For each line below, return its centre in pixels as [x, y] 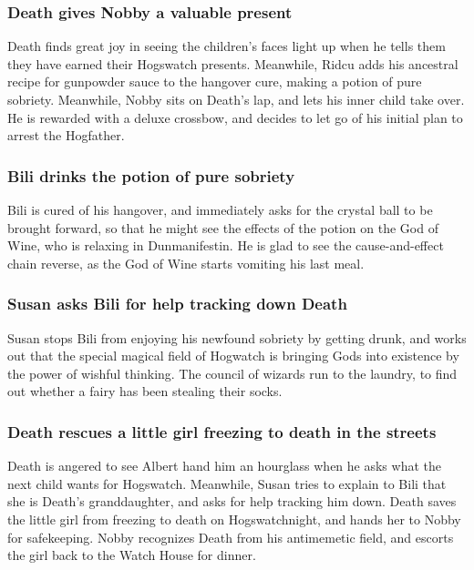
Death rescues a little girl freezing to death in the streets [222, 431]
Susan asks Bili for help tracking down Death [177, 304]
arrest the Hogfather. [66, 135]
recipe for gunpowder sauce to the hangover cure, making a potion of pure [215, 81]
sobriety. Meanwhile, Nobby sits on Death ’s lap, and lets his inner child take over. [236, 99]
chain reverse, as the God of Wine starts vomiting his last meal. [186, 263]
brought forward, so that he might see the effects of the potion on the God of [223, 227]
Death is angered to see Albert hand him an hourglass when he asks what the [224, 466]
